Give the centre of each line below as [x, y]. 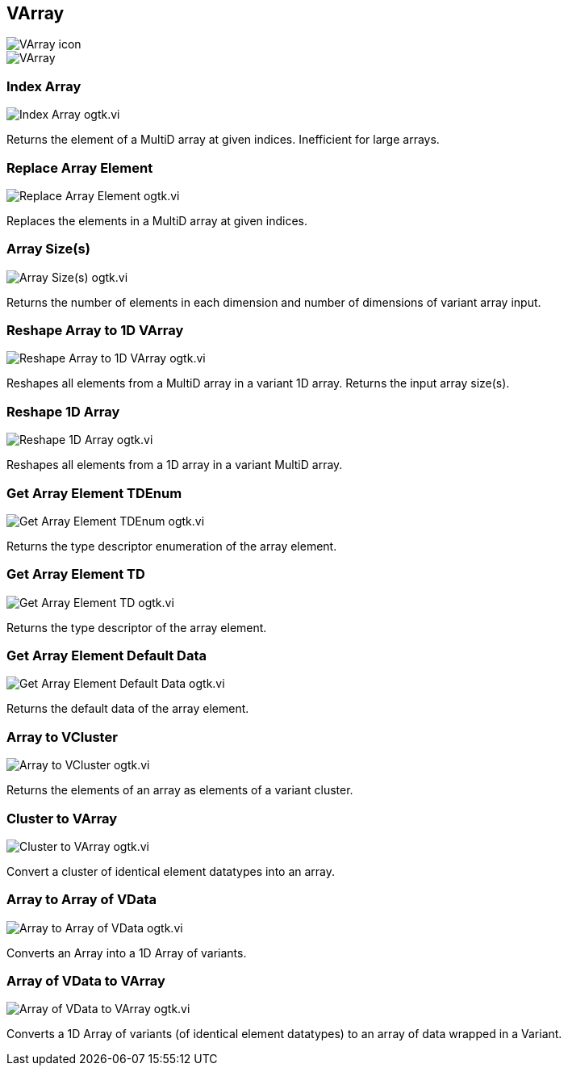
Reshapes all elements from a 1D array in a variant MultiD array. [175, 465]
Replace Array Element [80, 167]
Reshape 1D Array [63, 411]
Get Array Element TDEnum [94, 493]
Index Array [44, 86]
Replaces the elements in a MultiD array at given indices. [157, 220]
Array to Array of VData [81, 900]
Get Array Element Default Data [106, 656]
